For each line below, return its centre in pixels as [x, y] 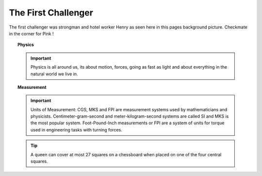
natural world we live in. [54, 74]
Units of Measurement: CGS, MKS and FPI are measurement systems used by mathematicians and [129, 109]
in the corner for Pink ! [31, 33]
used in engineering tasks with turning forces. [76, 130]
